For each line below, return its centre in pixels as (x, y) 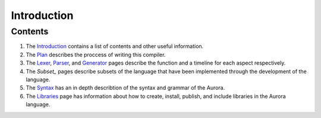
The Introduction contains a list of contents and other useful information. (115, 46)
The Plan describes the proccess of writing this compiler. (96, 55)
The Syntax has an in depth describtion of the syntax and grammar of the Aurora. (125, 88)
